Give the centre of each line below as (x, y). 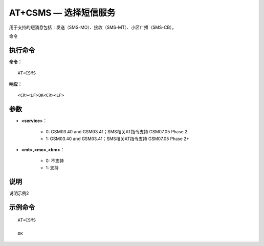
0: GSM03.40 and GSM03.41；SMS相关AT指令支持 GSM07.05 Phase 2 (117, 132)
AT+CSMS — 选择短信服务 (62, 13)
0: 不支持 (55, 161)
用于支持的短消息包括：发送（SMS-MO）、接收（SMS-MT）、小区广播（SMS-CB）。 (93, 27)
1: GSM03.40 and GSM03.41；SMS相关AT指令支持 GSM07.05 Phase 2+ (118, 139)
